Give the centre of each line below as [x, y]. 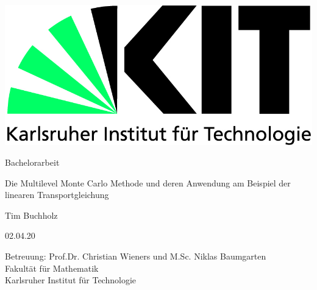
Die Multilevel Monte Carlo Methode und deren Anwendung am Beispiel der [148, 182]
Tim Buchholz [31, 215]
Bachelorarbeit [32, 162]
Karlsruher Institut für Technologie [71, 280]
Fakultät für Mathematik [52, 268]
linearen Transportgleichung [57, 195]
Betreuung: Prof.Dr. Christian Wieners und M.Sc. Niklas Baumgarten [136, 256]
